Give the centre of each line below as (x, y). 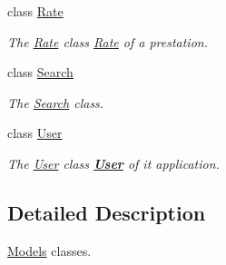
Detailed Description (107, 212)
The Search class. (56, 102)
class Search (40, 72)
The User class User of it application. (113, 163)
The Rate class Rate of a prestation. (108, 41)
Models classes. (49, 250)
